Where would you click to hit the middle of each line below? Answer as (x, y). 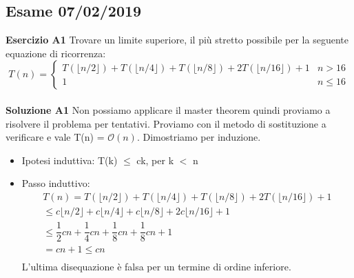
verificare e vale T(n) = (55, 137)
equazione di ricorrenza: (56, 53)
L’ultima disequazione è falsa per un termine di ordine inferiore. (156, 267)
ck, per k (155, 160)
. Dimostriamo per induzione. (199, 137)
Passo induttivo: (56, 183)
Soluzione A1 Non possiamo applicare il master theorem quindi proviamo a (168, 109)
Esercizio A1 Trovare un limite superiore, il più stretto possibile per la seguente (177, 40)
